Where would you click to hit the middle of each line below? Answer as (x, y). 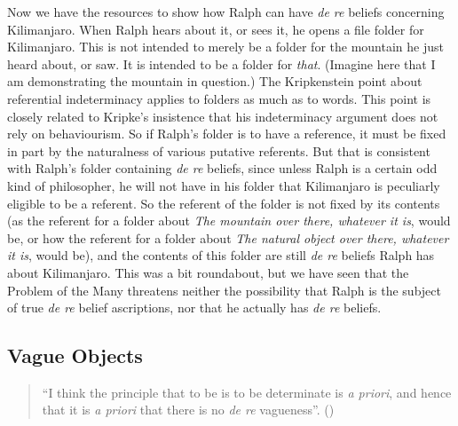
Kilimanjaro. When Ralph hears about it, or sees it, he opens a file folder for (216, 29)
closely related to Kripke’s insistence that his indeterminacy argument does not (223, 116)
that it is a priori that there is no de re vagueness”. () (188, 410)
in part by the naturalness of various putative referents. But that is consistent (219, 150)
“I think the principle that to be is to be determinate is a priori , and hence (247, 392)
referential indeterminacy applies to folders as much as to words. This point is (219, 98)
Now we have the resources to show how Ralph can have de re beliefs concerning (226, 12)
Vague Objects (75, 355)
